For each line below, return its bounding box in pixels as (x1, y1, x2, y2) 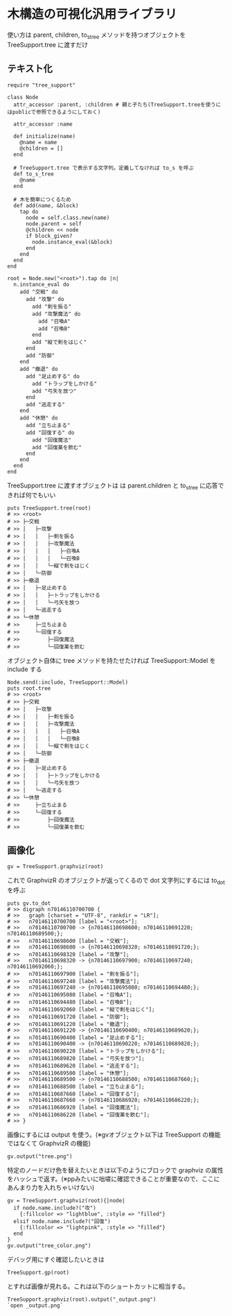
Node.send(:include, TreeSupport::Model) (7, 679, 129, 686)
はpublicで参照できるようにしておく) (7, 108, 101, 115)
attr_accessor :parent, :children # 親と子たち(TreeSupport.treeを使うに (13, 101, 222, 108)
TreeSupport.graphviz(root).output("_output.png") (7, 1296, 157, 1303)
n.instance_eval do (13, 281, 70, 288)
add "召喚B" (37, 325, 71, 332)
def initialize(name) (13, 132, 76, 139)
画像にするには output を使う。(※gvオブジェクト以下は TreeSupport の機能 (7, 1130, 221, 1138)
